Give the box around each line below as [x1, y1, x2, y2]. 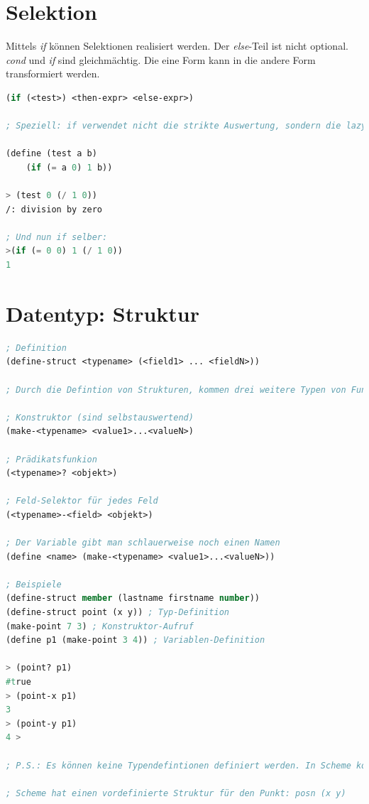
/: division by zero [6, 204, 103, 214]
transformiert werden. [6, 66, 100, 81]
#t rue [6, 677, 31, 687]
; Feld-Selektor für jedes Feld [6, 496, 158, 506]
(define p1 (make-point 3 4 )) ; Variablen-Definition [6, 635, 265, 646]
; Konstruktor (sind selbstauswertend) [6, 412, 194, 423]
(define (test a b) [6, 148, 97, 159]
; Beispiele [6, 579, 62, 590]
